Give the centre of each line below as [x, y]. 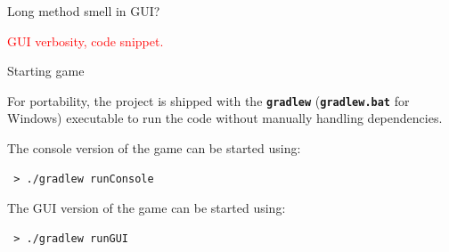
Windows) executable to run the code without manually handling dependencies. [225, 118]
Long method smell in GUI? [84, 11]
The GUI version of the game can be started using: [147, 208]
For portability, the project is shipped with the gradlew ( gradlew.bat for [208, 100]
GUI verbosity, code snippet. [86, 41]
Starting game [46, 71]
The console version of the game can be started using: [154, 148]
